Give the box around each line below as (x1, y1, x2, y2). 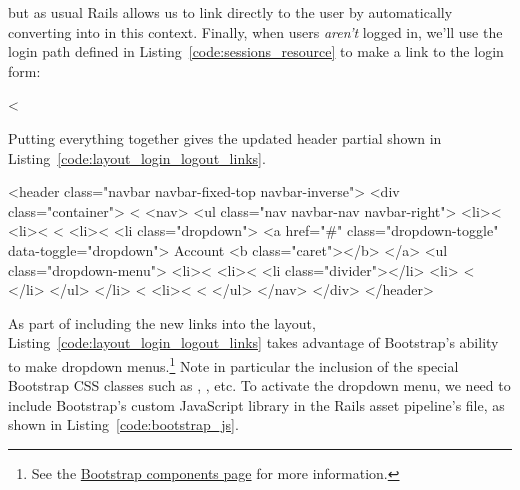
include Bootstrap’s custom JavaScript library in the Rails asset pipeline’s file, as (8, 394, 505, 415)
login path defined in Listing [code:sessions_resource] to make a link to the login (8, 41, 504, 62)
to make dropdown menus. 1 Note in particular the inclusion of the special (8, 352, 459, 376)
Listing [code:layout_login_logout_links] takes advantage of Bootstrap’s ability (8, 332, 499, 353)
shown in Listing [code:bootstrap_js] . (8, 414, 239, 435)
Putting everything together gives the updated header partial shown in (8, 127, 442, 148)
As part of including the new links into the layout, (8, 312, 316, 333)
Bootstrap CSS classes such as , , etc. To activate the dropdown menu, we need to (8, 375, 511, 396)
